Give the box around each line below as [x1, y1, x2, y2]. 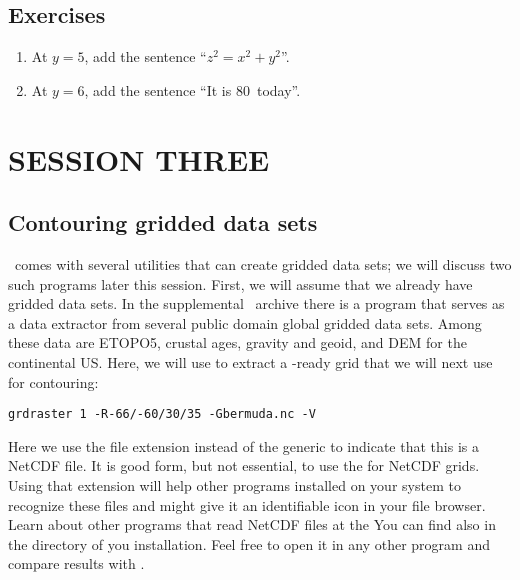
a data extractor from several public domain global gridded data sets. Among [8, 312, 482, 333]
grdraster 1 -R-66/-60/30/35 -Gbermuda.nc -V [8, 407, 316, 422]
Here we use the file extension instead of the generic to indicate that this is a [8, 435, 479, 456]
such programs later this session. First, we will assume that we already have [8, 273, 473, 294]
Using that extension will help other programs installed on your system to [8, 474, 461, 495]
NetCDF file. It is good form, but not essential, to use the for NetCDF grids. [8, 455, 480, 476]
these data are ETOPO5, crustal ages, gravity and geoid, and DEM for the [8, 332, 467, 353]
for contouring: [8, 371, 99, 392]
